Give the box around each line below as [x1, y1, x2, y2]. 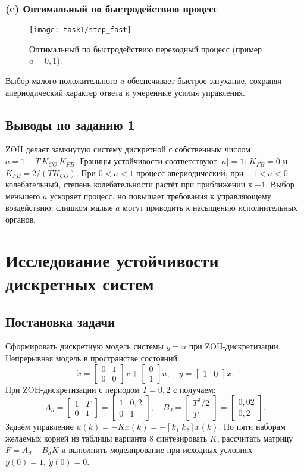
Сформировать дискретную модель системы [5, 340, 164, 352]
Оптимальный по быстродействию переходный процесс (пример [29, 42, 262, 55]
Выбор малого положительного [5, 74, 118, 87]
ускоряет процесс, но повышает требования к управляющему [50, 189, 271, 202]
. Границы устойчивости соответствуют [74, 155, 217, 167]
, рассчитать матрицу [217, 432, 293, 444]
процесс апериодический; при [136, 166, 244, 179]
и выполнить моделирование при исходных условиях [61, 443, 253, 456]
